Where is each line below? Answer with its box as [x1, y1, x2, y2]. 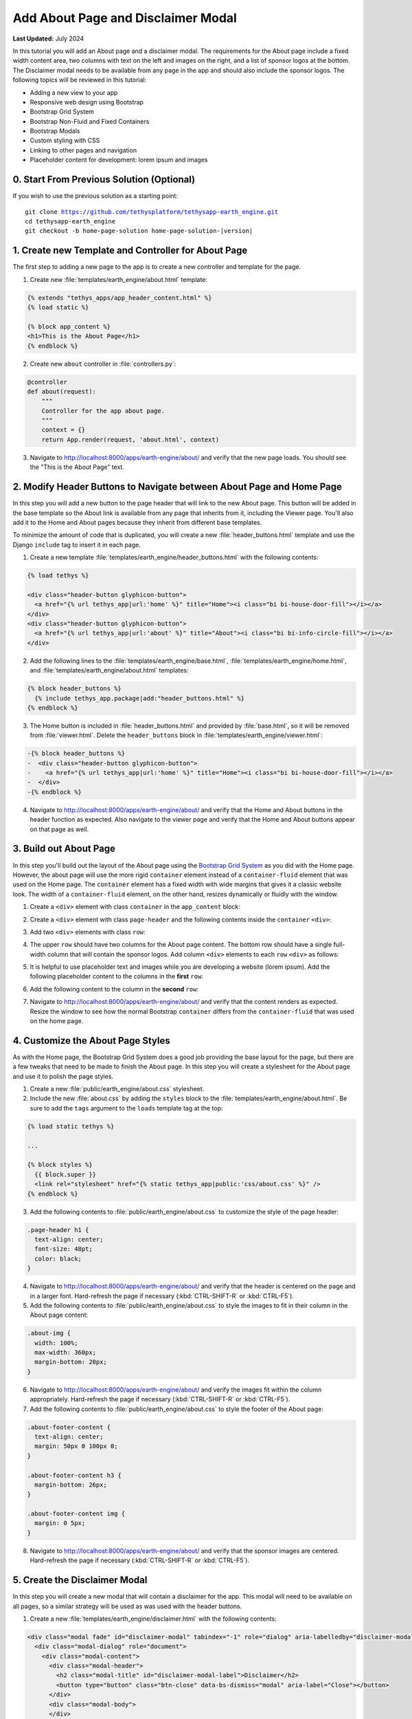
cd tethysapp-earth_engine [25, 217, 116, 225]
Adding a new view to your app [30, 88, 118, 96]
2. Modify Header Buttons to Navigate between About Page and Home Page [12, 481, 343, 493]
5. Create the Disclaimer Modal [12, 1575, 148, 1586]
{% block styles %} [27, 1161, 93, 1169]
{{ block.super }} [34, 1170, 96, 1179]
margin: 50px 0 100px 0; [34, 1443, 118, 1450]
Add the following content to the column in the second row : [30, 985, 199, 993]
